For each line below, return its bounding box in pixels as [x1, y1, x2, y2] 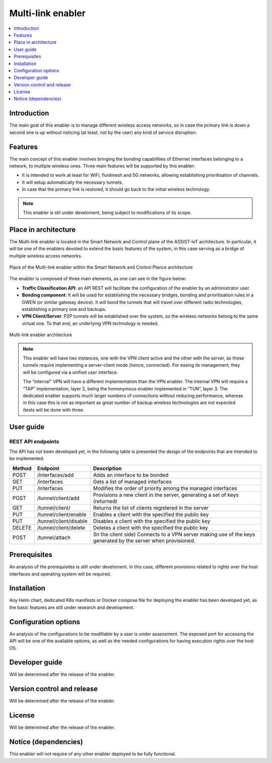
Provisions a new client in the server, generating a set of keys [93, 491, 239, 498]
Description [93, 465, 122, 472]
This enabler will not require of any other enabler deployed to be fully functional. [9, 751, 176, 757]
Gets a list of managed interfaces [93, 478, 172, 485]
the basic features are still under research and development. [9, 604, 134, 611]
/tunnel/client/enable [37, 511, 87, 518]
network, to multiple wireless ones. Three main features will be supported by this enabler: [9, 163, 195, 169]
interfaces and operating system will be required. [9, 571, 111, 577]
